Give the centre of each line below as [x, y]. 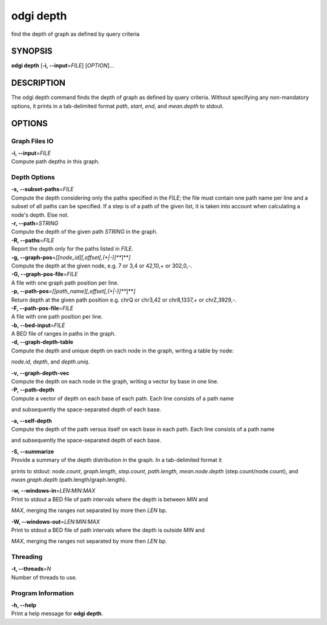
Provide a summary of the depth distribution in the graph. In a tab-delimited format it [117, 460]
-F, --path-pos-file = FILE [42, 308]
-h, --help [24, 605]
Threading [27, 557]
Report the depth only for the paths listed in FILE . [72, 249]
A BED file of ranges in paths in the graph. [64, 334]
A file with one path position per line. [57, 317]
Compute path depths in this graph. [55, 161]
